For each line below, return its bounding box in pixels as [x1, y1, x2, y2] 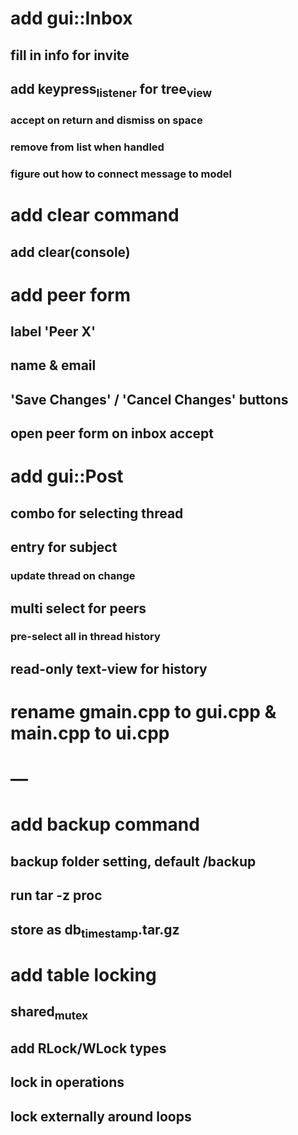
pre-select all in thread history [10, 630, 161, 644]
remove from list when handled [10, 140, 165, 154]
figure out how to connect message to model [10, 167, 232, 181]
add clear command [10, 204, 180, 227]
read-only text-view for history [10, 660, 208, 677]
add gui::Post [10, 465, 124, 488]
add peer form [10, 283, 132, 306]
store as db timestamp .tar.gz [10, 921, 180, 941]
